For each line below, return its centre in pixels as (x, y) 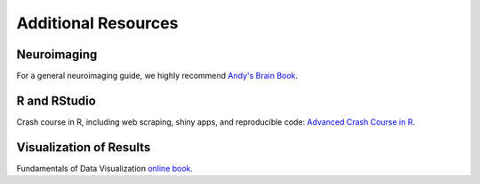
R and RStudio (56, 100)
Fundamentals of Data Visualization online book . (105, 168)
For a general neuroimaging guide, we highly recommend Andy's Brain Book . (157, 76)
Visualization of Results (84, 147)
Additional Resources (97, 23)
